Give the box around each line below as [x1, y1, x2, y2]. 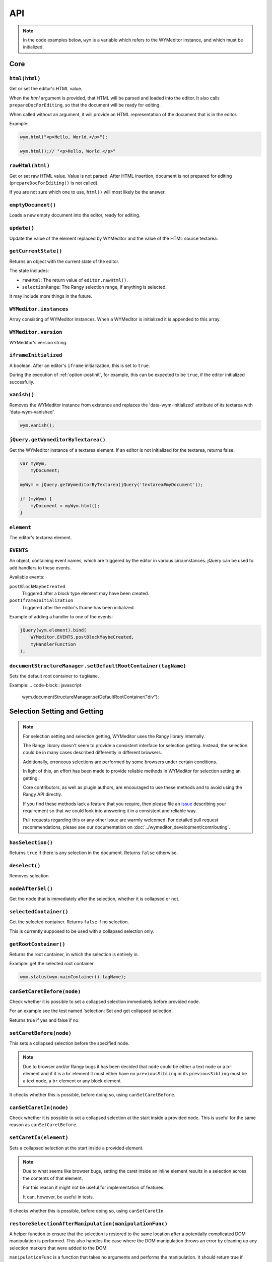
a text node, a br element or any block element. [23, 1078, 122, 1084]
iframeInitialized [9, 352, 62, 358]
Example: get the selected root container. [9, 961, 95, 967]
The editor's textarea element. [9, 535, 73, 541]
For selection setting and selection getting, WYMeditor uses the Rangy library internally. [23, 733, 205, 739]
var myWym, [20, 460, 47, 466]
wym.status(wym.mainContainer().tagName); [20, 974, 126, 980]
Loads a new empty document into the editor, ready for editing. [9, 212, 141, 218]
